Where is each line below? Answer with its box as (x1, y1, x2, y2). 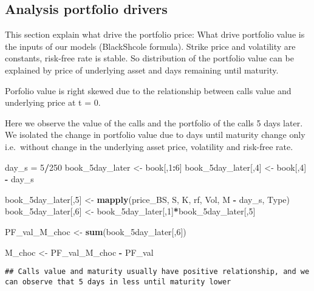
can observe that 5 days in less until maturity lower (5, 277, 231, 286)
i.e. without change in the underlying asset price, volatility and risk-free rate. (5, 140, 293, 152)
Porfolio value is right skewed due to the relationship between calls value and (5, 84, 292, 97)
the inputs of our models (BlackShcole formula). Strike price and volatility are (5, 39, 296, 52)
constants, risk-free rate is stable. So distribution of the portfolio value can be (5, 52, 294, 64)
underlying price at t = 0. (5, 96, 101, 109)
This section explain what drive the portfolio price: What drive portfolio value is (5, 28, 305, 41)
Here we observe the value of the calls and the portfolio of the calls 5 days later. (5, 116, 303, 129)
